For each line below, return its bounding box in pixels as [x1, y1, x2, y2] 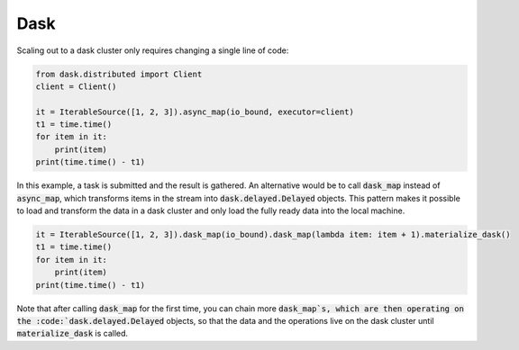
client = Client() [35, 81, 117, 92]
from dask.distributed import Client [35, 68, 203, 79]
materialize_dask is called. [16, 328, 129, 339]
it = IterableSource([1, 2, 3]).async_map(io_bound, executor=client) [35, 106, 355, 117]
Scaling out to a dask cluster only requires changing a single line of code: [16, 45, 289, 56]
